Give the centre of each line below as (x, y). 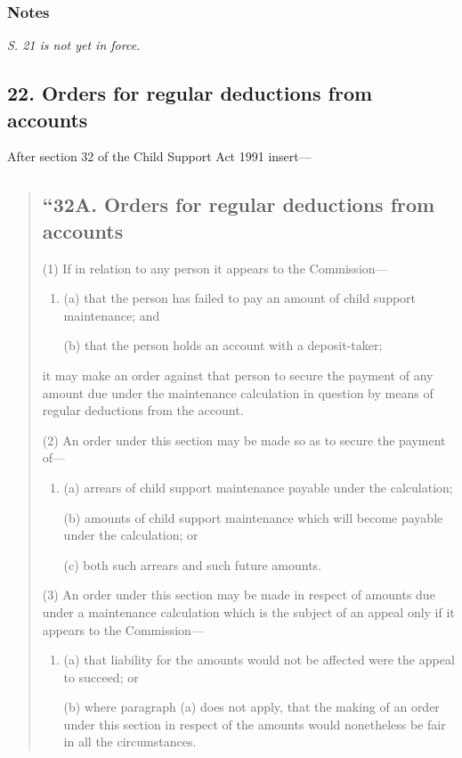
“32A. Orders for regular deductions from (239, 204)
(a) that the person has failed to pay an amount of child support (240, 298)
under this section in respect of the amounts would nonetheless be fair (255, 724)
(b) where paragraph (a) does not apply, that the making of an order (251, 707)
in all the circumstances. (130, 742)
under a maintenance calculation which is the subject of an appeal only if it (248, 611)
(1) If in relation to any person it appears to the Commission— (215, 268)
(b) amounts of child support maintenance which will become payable (253, 517)
